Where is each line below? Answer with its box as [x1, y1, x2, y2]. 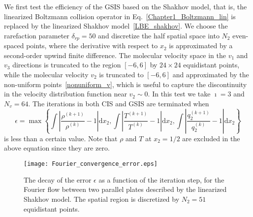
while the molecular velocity [4, 69, 89, 80]
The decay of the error [24, 174, 92, 185]
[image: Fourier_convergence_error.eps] [24, 160, 158, 168]
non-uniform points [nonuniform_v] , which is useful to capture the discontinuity [4, 79, 247, 89]
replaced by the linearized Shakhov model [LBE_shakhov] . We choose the [4, 21, 228, 31]
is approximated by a [169, 40, 233, 51]
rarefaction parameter [4, 30, 69, 40]
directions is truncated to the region [12, 60, 121, 70]
